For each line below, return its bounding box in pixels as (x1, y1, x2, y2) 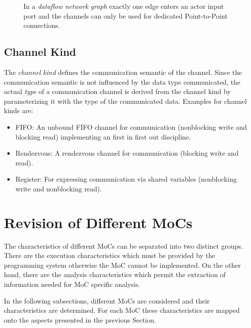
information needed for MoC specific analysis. (4, 279, 141, 289)
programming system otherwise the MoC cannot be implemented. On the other (4, 259, 241, 270)
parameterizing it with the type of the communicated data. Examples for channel (4, 95, 247, 106)
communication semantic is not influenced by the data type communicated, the (4, 76, 240, 87)
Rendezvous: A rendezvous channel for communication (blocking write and (15, 148, 239, 158)
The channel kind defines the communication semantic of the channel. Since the (4, 67, 242, 77)
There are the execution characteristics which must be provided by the (4, 250, 215, 260)
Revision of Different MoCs (4, 212, 192, 232)
